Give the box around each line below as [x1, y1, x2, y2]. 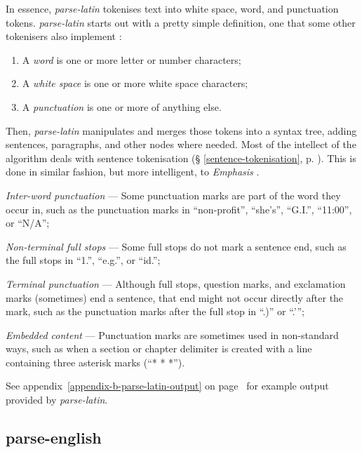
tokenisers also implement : [6, 29, 122, 44]
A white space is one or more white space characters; [22, 76, 248, 91]
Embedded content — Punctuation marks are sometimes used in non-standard [6, 327, 339, 342]
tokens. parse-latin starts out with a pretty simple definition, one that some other [6, 15, 356, 29]
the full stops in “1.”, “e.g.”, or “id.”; [6, 253, 161, 267]
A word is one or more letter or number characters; [22, 52, 241, 67]
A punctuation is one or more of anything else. [22, 99, 222, 114]
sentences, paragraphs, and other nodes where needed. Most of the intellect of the [6, 137, 356, 152]
